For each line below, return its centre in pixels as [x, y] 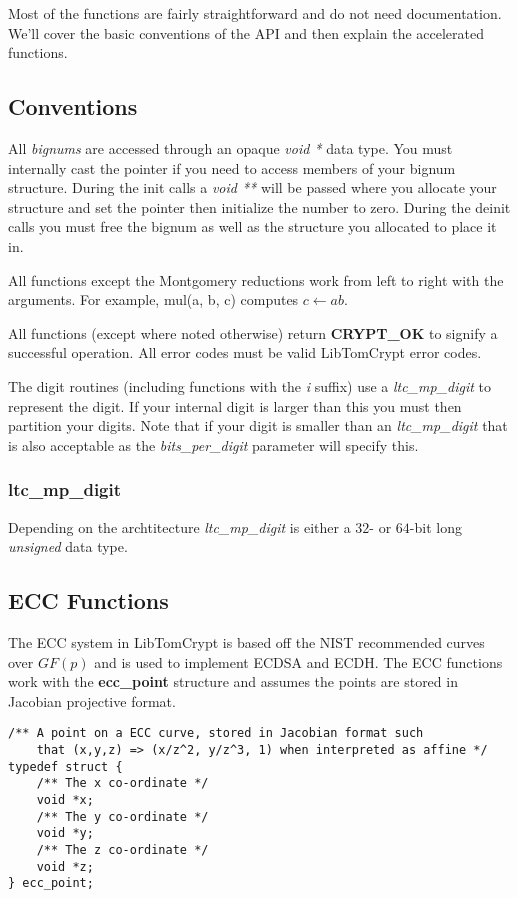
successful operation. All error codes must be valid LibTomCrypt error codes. [245, 352]
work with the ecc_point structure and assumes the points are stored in [233, 681]
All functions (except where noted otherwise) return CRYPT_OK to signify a [253, 332]
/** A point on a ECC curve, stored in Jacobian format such [216, 733]
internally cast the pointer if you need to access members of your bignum [232, 167]
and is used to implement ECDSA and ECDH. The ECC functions [298, 661]
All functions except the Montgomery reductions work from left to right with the [256, 279]
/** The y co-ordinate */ [122, 816]
